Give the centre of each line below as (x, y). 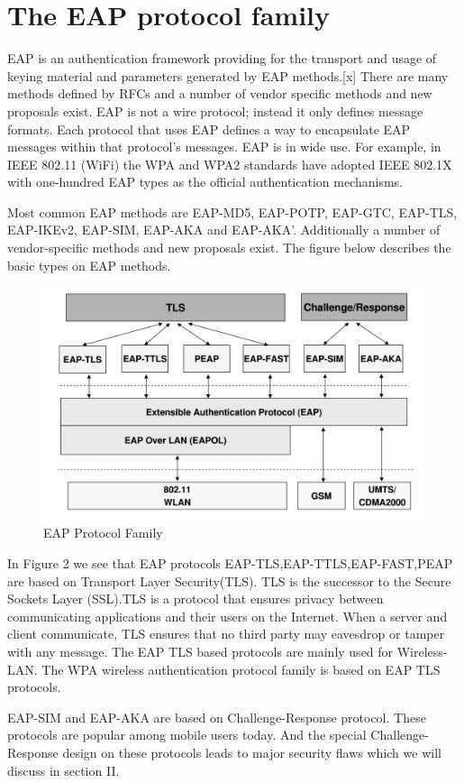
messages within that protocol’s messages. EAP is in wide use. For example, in (224, 147)
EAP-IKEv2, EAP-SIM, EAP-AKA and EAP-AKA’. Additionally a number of (224, 230)
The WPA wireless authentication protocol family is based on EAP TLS (241, 669)
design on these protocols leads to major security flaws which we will (252, 752)
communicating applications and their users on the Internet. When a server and (227, 616)
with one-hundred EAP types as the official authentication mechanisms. (205, 182)
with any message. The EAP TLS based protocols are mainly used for (200, 651)
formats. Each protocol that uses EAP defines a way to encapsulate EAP (209, 129)
